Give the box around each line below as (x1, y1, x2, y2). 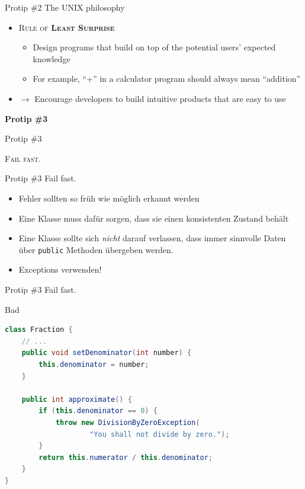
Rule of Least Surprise (18, 21, 115, 33)
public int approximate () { (21, 395, 132, 404)
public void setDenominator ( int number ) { (21, 349, 192, 357)
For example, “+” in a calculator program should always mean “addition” (33, 72, 301, 85)
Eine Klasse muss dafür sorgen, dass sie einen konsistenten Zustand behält (18, 212, 289, 224)
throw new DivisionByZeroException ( (55, 418, 200, 427)
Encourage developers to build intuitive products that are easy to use (34, 92, 286, 104)
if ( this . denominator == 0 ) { (38, 407, 158, 416)
